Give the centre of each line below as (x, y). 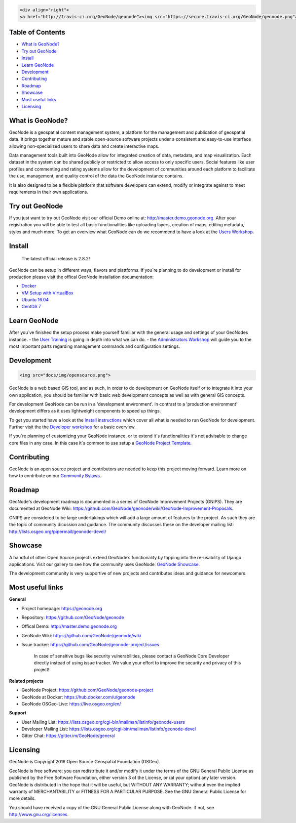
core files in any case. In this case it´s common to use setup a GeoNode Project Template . (100, 443)
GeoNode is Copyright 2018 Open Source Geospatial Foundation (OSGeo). (85, 762)
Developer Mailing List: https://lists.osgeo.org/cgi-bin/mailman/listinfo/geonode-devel (109, 729)
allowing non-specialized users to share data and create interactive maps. (84, 146)
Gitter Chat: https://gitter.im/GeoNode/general (68, 736)
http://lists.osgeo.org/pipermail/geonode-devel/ (57, 532)
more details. (22, 798)
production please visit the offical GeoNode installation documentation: (81, 277)
